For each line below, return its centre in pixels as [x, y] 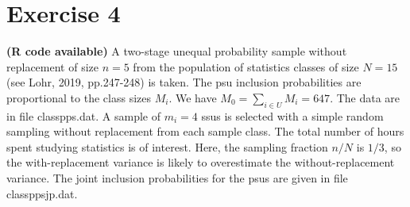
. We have [193, 97]
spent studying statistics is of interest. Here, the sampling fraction [167, 146]
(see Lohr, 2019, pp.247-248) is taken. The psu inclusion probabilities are [184, 82]
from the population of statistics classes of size [246, 66]
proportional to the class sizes [79, 97]
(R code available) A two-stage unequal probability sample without [177, 51]
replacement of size [52, 66]
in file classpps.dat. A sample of [83, 115]
